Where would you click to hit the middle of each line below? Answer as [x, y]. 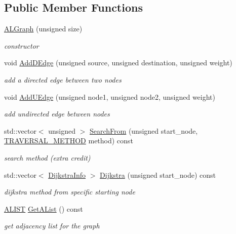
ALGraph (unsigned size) [43, 29]
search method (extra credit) [47, 157]
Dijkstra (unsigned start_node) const [158, 174]
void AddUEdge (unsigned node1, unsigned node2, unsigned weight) [110, 96]
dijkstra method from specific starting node [70, 192]
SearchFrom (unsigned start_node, [144, 130]
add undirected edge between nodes [57, 114]
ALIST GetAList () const [44, 208]
